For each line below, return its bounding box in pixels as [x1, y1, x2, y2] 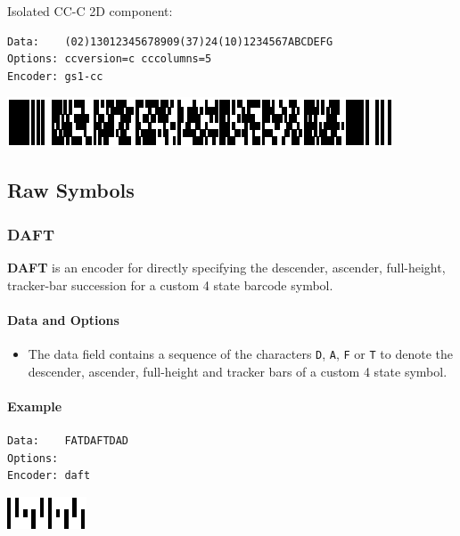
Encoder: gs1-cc [7, 69, 103, 83]
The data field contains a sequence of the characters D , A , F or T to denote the [28, 344, 454, 362]
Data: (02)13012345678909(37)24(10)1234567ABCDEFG [7, 35, 333, 48]
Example [7, 396, 62, 415]
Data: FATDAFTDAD [7, 434, 129, 447]
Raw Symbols [7, 176, 135, 204]
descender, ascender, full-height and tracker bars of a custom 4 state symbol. [28, 361, 448, 380]
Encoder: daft [7, 469, 91, 483]
